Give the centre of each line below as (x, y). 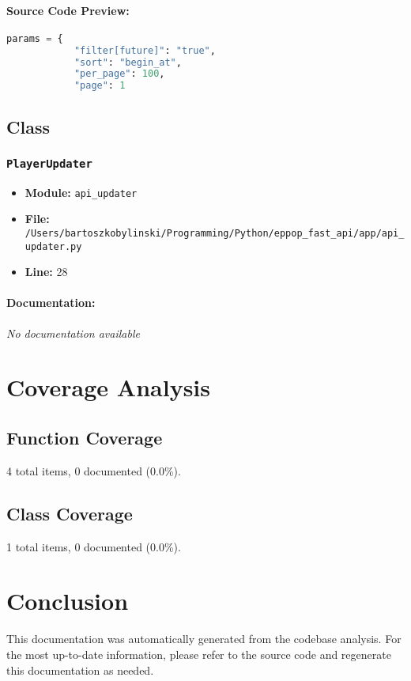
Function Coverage (85, 438)
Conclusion (68, 601)
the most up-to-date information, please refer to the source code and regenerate (199, 654)
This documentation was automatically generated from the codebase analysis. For (204, 639)
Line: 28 (46, 272)
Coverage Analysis (108, 387)
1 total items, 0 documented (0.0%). (94, 546)
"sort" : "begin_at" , (128, 62)
